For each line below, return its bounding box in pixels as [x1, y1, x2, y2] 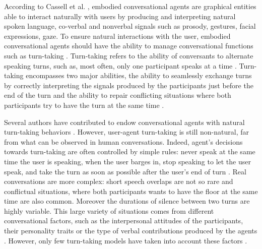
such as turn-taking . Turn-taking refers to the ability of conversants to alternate [4, 50, 253, 60]
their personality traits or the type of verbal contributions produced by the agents [4, 225, 257, 236]
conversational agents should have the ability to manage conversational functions [4, 40, 253, 51]
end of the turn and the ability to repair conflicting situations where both [4, 90, 231, 100]
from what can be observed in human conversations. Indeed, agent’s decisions [4, 136, 243, 147]
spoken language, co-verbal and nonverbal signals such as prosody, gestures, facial [4, 21, 256, 31]
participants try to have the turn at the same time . [4, 99, 164, 110]
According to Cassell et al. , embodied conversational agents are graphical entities [4, 1, 256, 11]
